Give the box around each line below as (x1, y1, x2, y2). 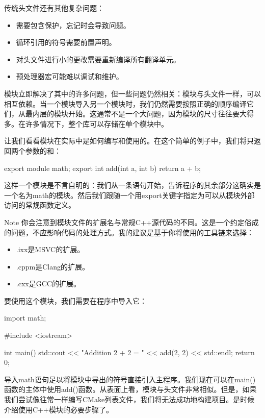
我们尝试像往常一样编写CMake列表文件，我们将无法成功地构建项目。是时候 (4, 394, 255, 405)
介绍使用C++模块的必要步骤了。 (4, 404, 113, 414)
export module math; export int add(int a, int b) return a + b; (4, 162, 201, 173)
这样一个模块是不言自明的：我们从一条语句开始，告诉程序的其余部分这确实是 (4, 180, 261, 190)
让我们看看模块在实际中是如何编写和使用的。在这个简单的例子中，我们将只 (4, 135, 254, 146)
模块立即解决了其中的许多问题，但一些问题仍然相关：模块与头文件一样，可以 (4, 88, 261, 99)
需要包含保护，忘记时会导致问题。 (16, 19, 130, 30)
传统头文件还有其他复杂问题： (4, 3, 104, 13)
